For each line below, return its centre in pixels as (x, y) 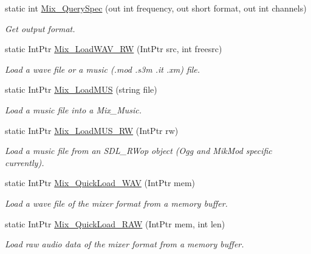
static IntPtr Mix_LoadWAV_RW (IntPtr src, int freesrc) (114, 49)
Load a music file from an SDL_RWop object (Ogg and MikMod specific (138, 151)
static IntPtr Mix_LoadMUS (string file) (81, 89)
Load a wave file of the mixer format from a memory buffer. (116, 203)
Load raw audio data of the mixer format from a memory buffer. (125, 244)
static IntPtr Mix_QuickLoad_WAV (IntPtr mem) (100, 183)
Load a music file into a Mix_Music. (73, 109)
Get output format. (40, 28)
